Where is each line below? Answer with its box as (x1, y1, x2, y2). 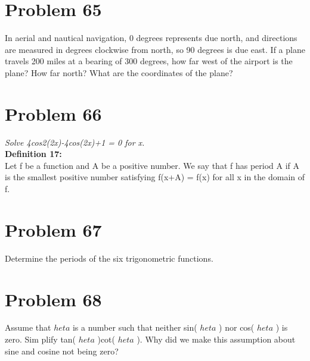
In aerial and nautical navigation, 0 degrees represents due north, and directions (5, 32, 297, 44)
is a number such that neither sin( (72, 321, 197, 334)
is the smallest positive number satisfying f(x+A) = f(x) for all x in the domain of (5, 171, 305, 183)
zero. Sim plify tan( (5, 333, 76, 346)
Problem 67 (5, 217, 102, 241)
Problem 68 (5, 287, 102, 311)
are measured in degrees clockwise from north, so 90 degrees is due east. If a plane (5, 43, 305, 55)
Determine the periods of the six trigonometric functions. (5, 252, 213, 264)
